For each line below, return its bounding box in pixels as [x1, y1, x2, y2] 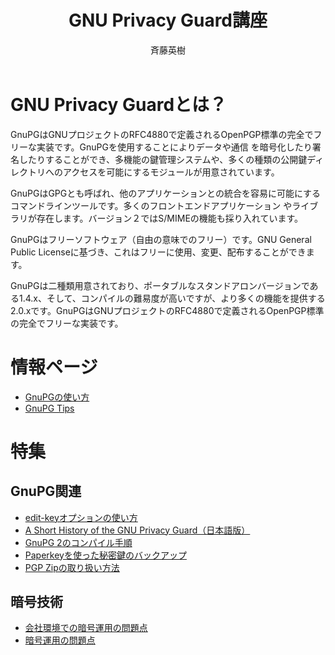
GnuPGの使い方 [24, 391, 90, 403]
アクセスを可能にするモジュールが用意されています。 [62, 166, 280, 178]
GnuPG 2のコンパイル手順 [24, 536, 133, 548]
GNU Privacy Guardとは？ [10, 93, 228, 116]
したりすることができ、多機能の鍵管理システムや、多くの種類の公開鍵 [18, 153, 308, 165]
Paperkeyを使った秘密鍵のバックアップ [24, 549, 187, 561]
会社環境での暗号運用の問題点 [24, 622, 148, 634]
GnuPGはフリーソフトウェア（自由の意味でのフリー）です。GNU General [10, 233, 312, 245]
